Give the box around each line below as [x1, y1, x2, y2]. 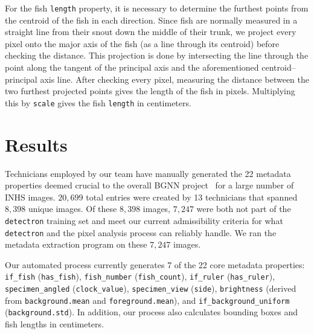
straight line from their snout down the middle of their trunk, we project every [5, 25, 296, 38]
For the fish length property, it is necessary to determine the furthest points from [5, 2, 309, 14]
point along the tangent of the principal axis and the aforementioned [5, 61, 259, 74]
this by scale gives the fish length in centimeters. [5, 96, 191, 109]
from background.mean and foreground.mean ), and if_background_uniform [5, 294, 290, 306]
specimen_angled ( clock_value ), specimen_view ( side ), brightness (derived [5, 282, 296, 295]
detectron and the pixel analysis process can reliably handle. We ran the [5, 226, 277, 239]
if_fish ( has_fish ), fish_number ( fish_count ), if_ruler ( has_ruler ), [5, 270, 275, 283]
